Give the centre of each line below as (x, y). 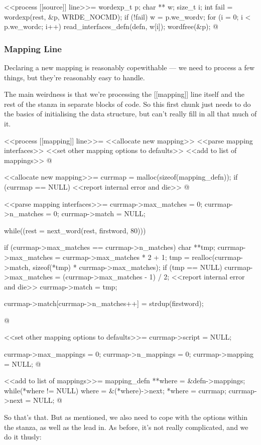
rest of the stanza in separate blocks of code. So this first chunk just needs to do (127, 104)
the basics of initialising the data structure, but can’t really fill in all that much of (130, 114)
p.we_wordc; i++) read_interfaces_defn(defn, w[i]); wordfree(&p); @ (111, 26)
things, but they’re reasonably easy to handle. (75, 77)
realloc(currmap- (217, 257)
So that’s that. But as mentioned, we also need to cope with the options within (126, 417)
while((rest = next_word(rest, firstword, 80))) (75, 230)
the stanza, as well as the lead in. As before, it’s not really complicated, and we (126, 427)
